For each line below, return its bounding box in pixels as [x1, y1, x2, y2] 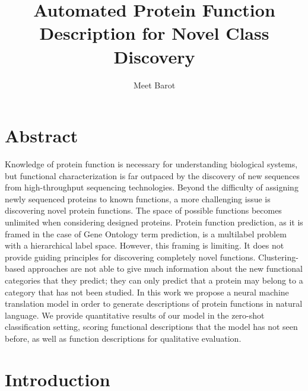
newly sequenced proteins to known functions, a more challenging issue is [5, 192, 271, 205]
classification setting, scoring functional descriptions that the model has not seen [5, 320, 298, 333]
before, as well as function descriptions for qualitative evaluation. [5, 332, 242, 344]
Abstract [5, 123, 78, 148]
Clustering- [258, 250, 299, 263]
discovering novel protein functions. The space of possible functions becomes [5, 204, 282, 217]
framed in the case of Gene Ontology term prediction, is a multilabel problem [5, 227, 287, 240]
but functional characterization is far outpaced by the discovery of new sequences [5, 169, 300, 182]
